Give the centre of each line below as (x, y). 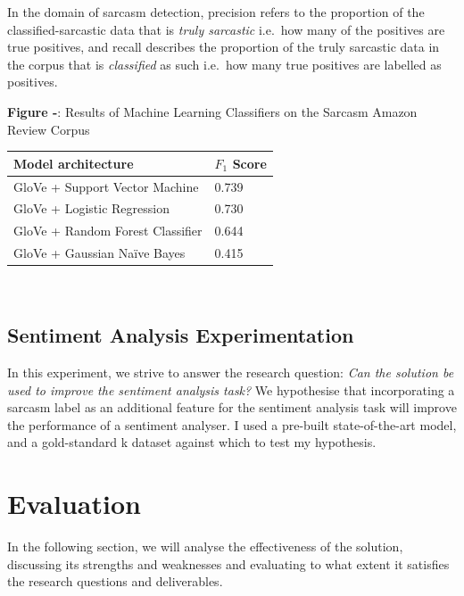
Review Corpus (49, 129)
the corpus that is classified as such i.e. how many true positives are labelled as (224, 64)
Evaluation (74, 504)
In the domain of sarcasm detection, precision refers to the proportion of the (216, 12)
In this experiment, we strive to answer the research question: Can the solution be (231, 372)
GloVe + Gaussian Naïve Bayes (99, 253)
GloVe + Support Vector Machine (106, 186)
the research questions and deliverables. (115, 581)
